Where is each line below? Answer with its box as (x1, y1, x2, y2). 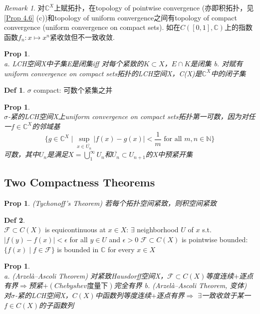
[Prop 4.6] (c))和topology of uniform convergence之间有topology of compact (4, 12, 238, 22)
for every (107, 244, 135, 254)
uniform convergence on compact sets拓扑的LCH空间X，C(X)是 (4, 68, 202, 78)
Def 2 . (4, 214, 25, 225)
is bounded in (57, 244, 99, 254)
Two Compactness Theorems (4, 174, 155, 190)
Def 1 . (4, 85, 25, 95)
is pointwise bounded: (181, 234, 248, 244)
